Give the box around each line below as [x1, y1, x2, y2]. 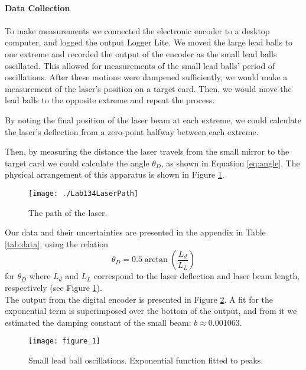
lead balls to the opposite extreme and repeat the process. [5, 94, 215, 106]
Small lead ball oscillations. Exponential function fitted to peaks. [28, 353, 263, 366]
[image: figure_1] [28, 337, 100, 346]
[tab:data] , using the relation [5, 237, 109, 250]
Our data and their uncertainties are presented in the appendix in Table [5, 226, 266, 238]
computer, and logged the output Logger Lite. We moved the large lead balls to [5, 36, 293, 48]
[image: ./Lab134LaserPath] [28, 189, 139, 198]
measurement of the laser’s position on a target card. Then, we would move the [5, 82, 292, 94]
